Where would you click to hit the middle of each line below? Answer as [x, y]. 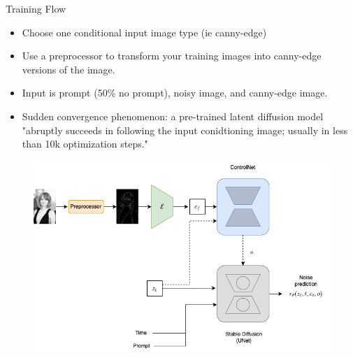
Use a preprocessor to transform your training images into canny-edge [172, 56]
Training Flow [36, 8]
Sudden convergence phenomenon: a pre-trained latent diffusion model [173, 116]
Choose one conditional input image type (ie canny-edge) [144, 32]
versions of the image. [69, 69]
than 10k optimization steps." [85, 144]
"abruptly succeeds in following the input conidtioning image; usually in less [185, 130]
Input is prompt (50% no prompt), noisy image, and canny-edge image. [175, 93]
